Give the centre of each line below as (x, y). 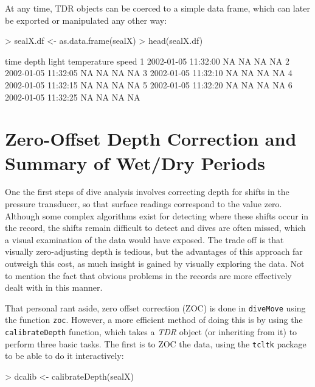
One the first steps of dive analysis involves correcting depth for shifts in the (147, 192)
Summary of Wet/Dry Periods (135, 162)
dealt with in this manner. (54, 287)
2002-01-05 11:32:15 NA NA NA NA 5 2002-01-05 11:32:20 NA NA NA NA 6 (149, 84)
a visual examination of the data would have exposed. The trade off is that (144, 239)
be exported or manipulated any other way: (86, 20)
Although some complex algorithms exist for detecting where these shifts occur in (157, 215)
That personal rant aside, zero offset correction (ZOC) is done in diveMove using (155, 307)
